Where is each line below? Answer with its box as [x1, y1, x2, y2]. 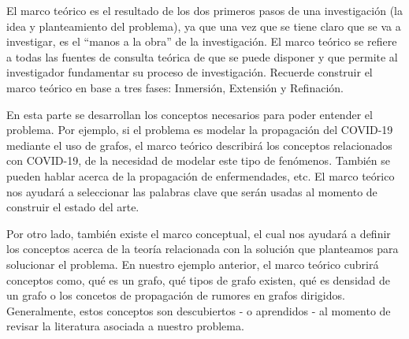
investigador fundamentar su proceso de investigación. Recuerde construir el [6, 64, 373, 80]
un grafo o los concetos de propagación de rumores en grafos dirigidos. [6, 287, 345, 304]
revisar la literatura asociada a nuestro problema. [6, 318, 244, 334]
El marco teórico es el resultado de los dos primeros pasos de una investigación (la [6, 2, 403, 18]
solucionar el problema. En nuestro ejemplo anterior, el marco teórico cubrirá [6, 255, 379, 272]
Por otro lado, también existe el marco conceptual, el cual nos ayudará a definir [6, 225, 391, 241]
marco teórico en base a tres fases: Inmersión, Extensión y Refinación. [6, 79, 344, 95]
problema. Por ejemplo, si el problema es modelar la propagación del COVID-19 [6, 121, 393, 138]
